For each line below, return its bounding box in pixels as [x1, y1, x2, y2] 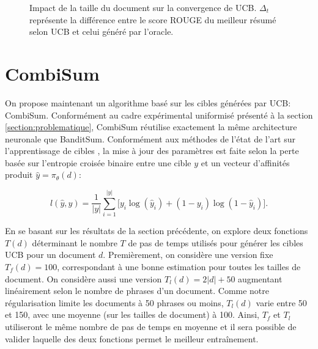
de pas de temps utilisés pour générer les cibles [128, 236, 303, 249]
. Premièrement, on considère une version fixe [103, 248, 273, 261]
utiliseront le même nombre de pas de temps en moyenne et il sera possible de [5, 320, 297, 332]
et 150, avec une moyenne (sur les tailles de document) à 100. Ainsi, [5, 308, 260, 321]
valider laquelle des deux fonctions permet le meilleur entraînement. [5, 332, 259, 345]
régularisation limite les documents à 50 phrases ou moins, [5, 296, 224, 309]
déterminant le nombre [32, 236, 117, 249]
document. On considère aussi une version [5, 272, 162, 285]
